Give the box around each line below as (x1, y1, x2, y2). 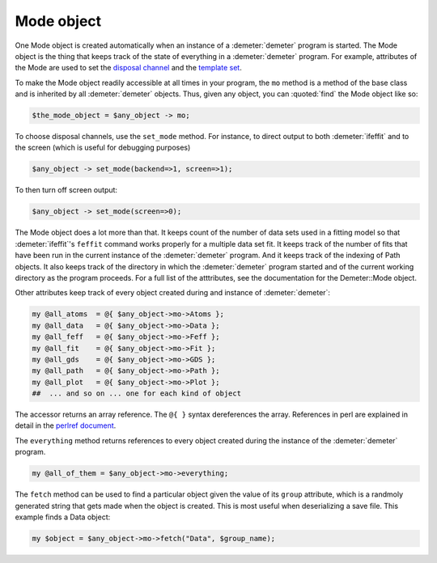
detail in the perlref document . (15, 421, 117, 430)
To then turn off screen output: (15, 185, 117, 195)
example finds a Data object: (15, 512, 111, 522)
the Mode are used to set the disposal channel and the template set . (15, 63, 242, 73)
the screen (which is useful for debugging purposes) (15, 142, 191, 153)
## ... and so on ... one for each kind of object (32, 389, 242, 398)
